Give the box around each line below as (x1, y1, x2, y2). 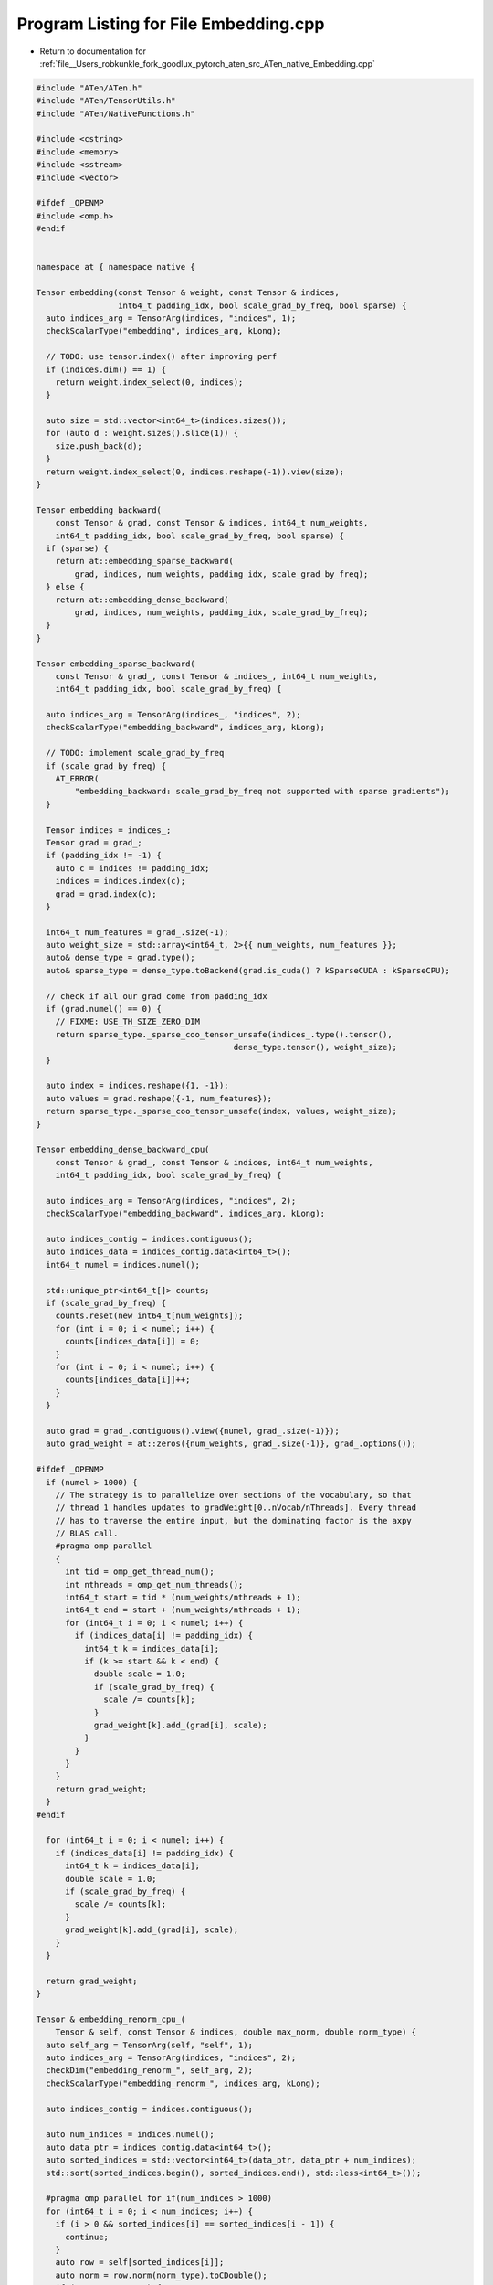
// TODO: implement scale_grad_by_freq (46, 748, 225, 759)
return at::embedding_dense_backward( (55, 594, 229, 605)
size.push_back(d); (55, 441, 143, 452)
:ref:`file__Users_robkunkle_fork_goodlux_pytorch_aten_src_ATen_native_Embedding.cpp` (39, 58, 376, 69)
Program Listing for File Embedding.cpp (16, 14, 325, 34)
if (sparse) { (46, 543, 110, 553)
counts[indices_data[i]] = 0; (65, 1336, 201, 1347)
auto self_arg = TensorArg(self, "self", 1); (46, 2039, 253, 2050)
